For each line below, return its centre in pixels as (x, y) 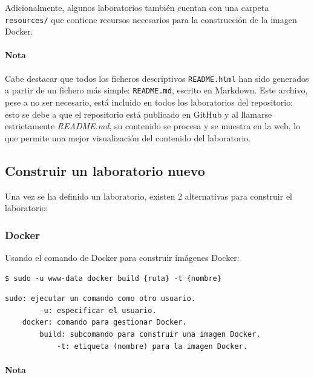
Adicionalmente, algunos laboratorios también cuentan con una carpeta (137, 7)
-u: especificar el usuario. (98, 310)
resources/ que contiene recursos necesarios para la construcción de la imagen (151, 19)
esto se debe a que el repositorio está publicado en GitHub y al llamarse (139, 114)
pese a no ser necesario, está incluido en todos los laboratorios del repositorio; (149, 102)
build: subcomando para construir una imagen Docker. (150, 334)
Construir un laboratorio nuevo (105, 170)
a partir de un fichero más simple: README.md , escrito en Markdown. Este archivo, (156, 90)
